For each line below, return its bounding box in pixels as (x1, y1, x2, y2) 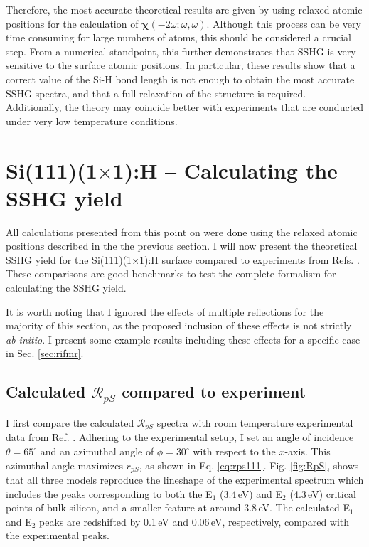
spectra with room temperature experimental (156, 415, 353, 430)
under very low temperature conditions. (6, 113, 178, 128)
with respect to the (193, 444, 276, 459)
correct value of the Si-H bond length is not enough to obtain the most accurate (6, 71, 355, 86)
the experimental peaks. (6, 528, 109, 543)
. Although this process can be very (206, 16, 361, 31)
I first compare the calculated (6, 415, 134, 430)
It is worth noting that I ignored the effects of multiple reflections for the (6, 304, 324, 319)
